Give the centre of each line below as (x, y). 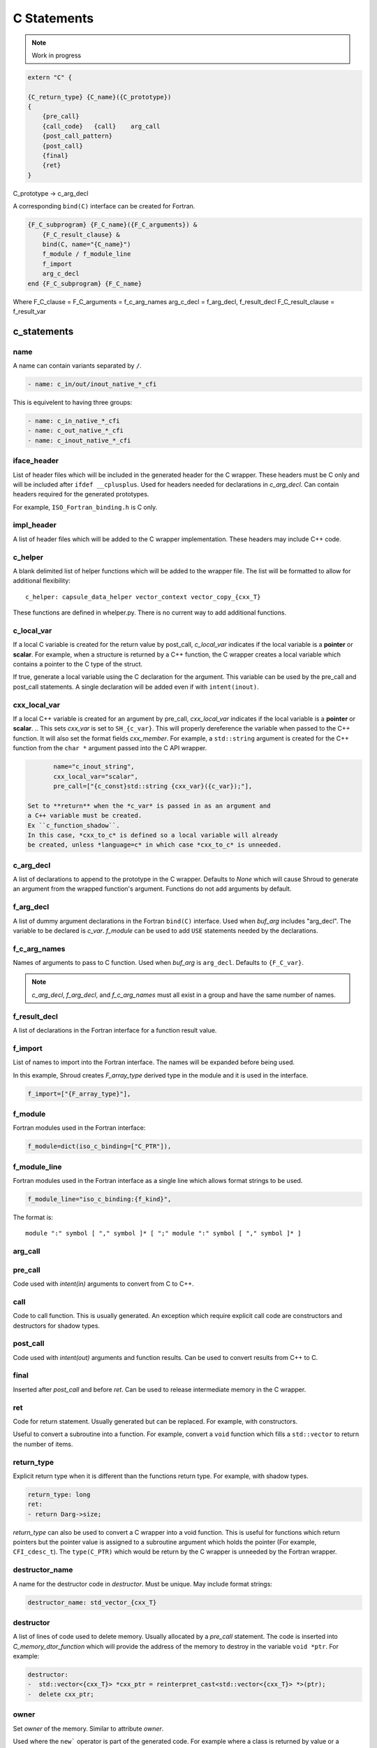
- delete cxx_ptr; (61, 1694)
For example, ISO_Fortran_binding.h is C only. (85, 507)
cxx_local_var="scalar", (96, 776)
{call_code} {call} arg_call (101, 126)
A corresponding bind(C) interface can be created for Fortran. (104, 206)
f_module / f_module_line (87, 254)
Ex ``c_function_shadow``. (74, 825)
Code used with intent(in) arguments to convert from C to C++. (103, 1284)
